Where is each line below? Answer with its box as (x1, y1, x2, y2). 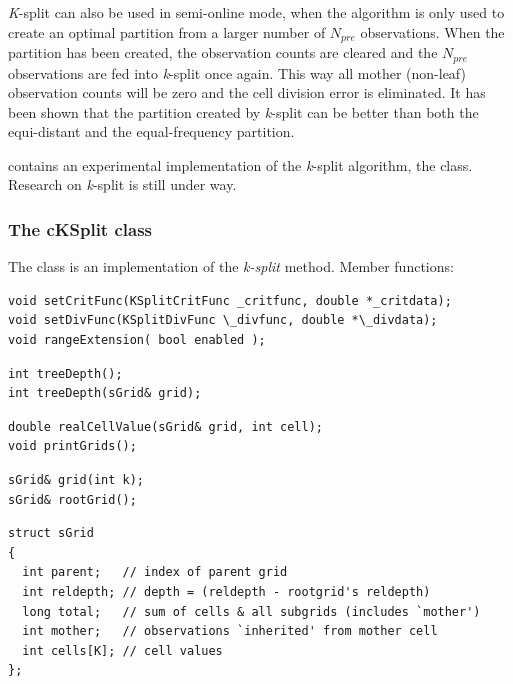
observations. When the (360, 21, 505, 42)
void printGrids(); (8, 439, 137, 454)
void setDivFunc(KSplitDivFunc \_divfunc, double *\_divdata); (8, 313, 438, 328)
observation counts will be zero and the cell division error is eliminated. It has (8, 82, 486, 103)
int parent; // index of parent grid (22, 565, 288, 580)
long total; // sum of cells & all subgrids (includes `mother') (22, 604, 481, 619)
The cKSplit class (8, 216, 153, 241)
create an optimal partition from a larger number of (8, 21, 326, 42)
